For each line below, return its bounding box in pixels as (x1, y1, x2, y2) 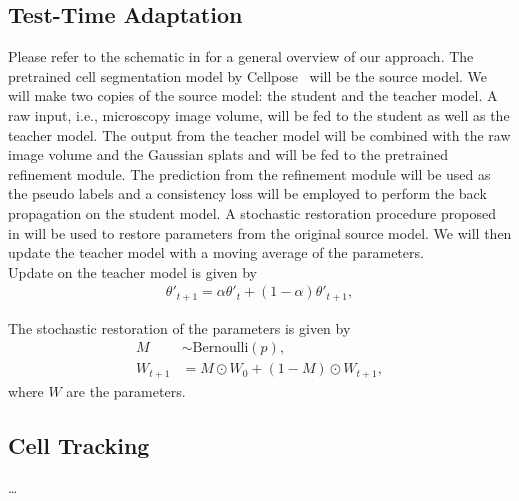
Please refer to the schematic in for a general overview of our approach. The (8, 46, 474, 67)
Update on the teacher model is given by (8, 261, 257, 282)
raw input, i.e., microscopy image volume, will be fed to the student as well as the (8, 104, 510, 125)
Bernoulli (192, 341, 249, 356)
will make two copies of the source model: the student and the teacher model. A (8, 85, 498, 106)
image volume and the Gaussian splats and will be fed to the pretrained (8, 144, 448, 165)
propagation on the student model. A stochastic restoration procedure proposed (8, 202, 496, 223)
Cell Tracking (8, 429, 150, 460)
